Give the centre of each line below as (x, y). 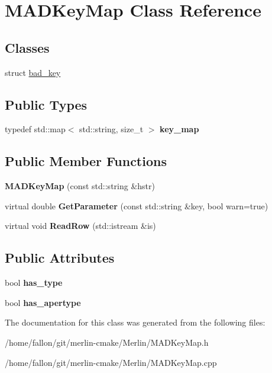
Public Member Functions (86, 161)
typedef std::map (35, 129)
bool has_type (34, 283)
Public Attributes (60, 258)
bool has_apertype (43, 302)
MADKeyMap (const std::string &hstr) (80, 186)
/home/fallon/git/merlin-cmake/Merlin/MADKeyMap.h (107, 342)
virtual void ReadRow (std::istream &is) (80, 226)
